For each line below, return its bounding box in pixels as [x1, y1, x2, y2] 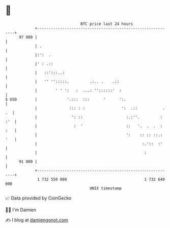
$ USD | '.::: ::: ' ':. [5, 96, 126, 102]
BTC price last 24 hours [80, 21, 133, 26]
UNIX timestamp [89, 185, 122, 191]
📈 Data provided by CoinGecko [5, 195, 72, 201]
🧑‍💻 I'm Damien [5, 207, 37, 213]
